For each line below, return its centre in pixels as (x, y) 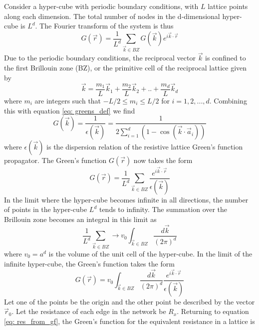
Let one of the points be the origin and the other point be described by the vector (129, 301)
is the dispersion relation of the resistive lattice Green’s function (145, 147)
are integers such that (68, 100)
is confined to (226, 58)
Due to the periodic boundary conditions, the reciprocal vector (100, 58)
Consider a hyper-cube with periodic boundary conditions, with (101, 6)
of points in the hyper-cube (46, 209)
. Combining (228, 100)
